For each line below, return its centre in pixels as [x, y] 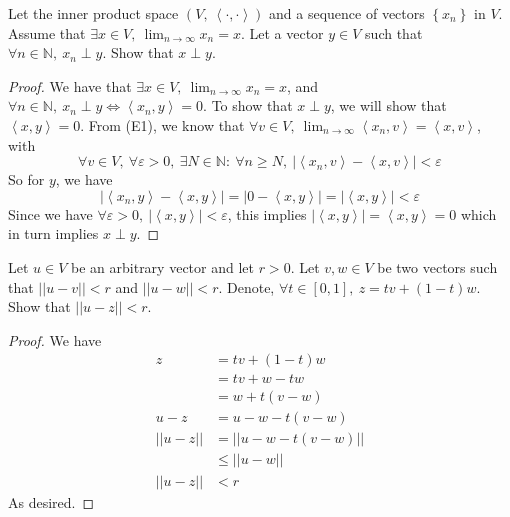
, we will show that [388, 105]
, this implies [267, 213]
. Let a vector [282, 32]
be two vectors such [437, 266]
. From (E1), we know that [162, 124]
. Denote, [246, 286]
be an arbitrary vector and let [162, 266]
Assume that [47, 32]
